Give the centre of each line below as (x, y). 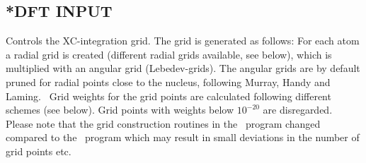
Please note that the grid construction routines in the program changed (163, 123)
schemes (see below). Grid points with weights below (120, 110)
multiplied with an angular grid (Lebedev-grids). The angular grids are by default (183, 68)
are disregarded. (298, 110)
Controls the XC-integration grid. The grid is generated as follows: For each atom (183, 41)
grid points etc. (39, 151)
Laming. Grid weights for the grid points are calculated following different (168, 96)
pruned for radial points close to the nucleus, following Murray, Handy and (168, 81)
